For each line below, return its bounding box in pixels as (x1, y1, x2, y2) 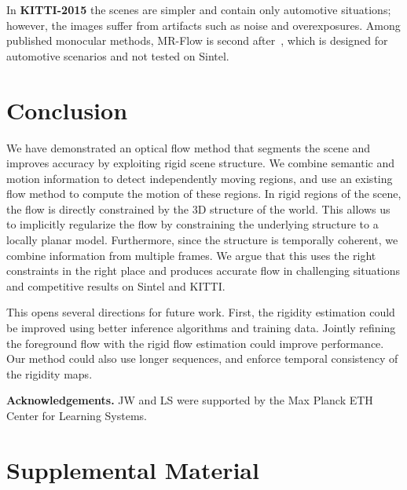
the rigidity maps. (6, 365, 93, 382)
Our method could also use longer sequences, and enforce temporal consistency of (6, 350, 398, 367)
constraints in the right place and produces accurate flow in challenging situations (6, 262, 401, 279)
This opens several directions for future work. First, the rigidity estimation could (6, 304, 395, 320)
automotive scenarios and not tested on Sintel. (6, 47, 229, 64)
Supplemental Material (6, 453, 259, 485)
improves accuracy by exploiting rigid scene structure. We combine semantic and (6, 155, 394, 171)
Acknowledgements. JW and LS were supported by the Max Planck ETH (6, 392, 373, 408)
